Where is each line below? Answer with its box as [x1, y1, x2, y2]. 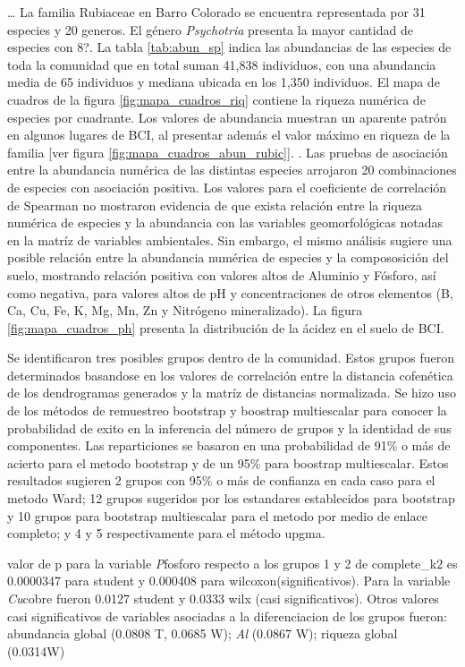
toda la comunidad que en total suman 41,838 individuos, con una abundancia [7, 55, 436, 73]
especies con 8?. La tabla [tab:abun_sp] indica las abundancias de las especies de [7, 38, 452, 56]
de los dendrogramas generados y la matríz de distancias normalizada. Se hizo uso [7, 383, 456, 402]
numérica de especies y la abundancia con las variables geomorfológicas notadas [7, 213, 444, 232]
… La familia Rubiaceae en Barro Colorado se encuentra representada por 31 [7, 3, 426, 21]
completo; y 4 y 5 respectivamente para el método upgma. [7, 524, 325, 543]
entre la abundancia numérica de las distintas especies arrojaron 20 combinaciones [7, 160, 457, 179]
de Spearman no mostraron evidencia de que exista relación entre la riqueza [7, 195, 422, 214]
